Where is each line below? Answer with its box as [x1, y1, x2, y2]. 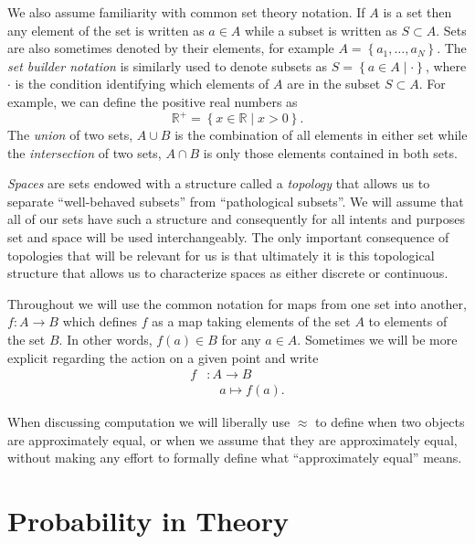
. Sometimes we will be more [297, 330, 458, 348]
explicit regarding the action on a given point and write [7, 347, 319, 367]
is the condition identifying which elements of [15, 74, 269, 93]
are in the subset [287, 74, 381, 93]
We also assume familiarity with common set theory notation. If [7, 3, 365, 21]
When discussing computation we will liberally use [7, 412, 290, 432]
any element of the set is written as [7, 20, 205, 39]
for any [221, 330, 261, 348]
